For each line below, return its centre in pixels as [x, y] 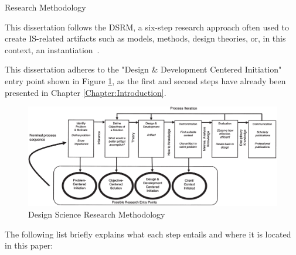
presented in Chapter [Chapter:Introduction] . [86, 92]
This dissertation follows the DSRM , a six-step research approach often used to [147, 27]
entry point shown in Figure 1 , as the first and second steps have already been [145, 80]
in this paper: [29, 245]
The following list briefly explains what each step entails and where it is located [148, 234]
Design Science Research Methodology [97, 214]
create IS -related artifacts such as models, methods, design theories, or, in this [145, 38]
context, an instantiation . [52, 49]
